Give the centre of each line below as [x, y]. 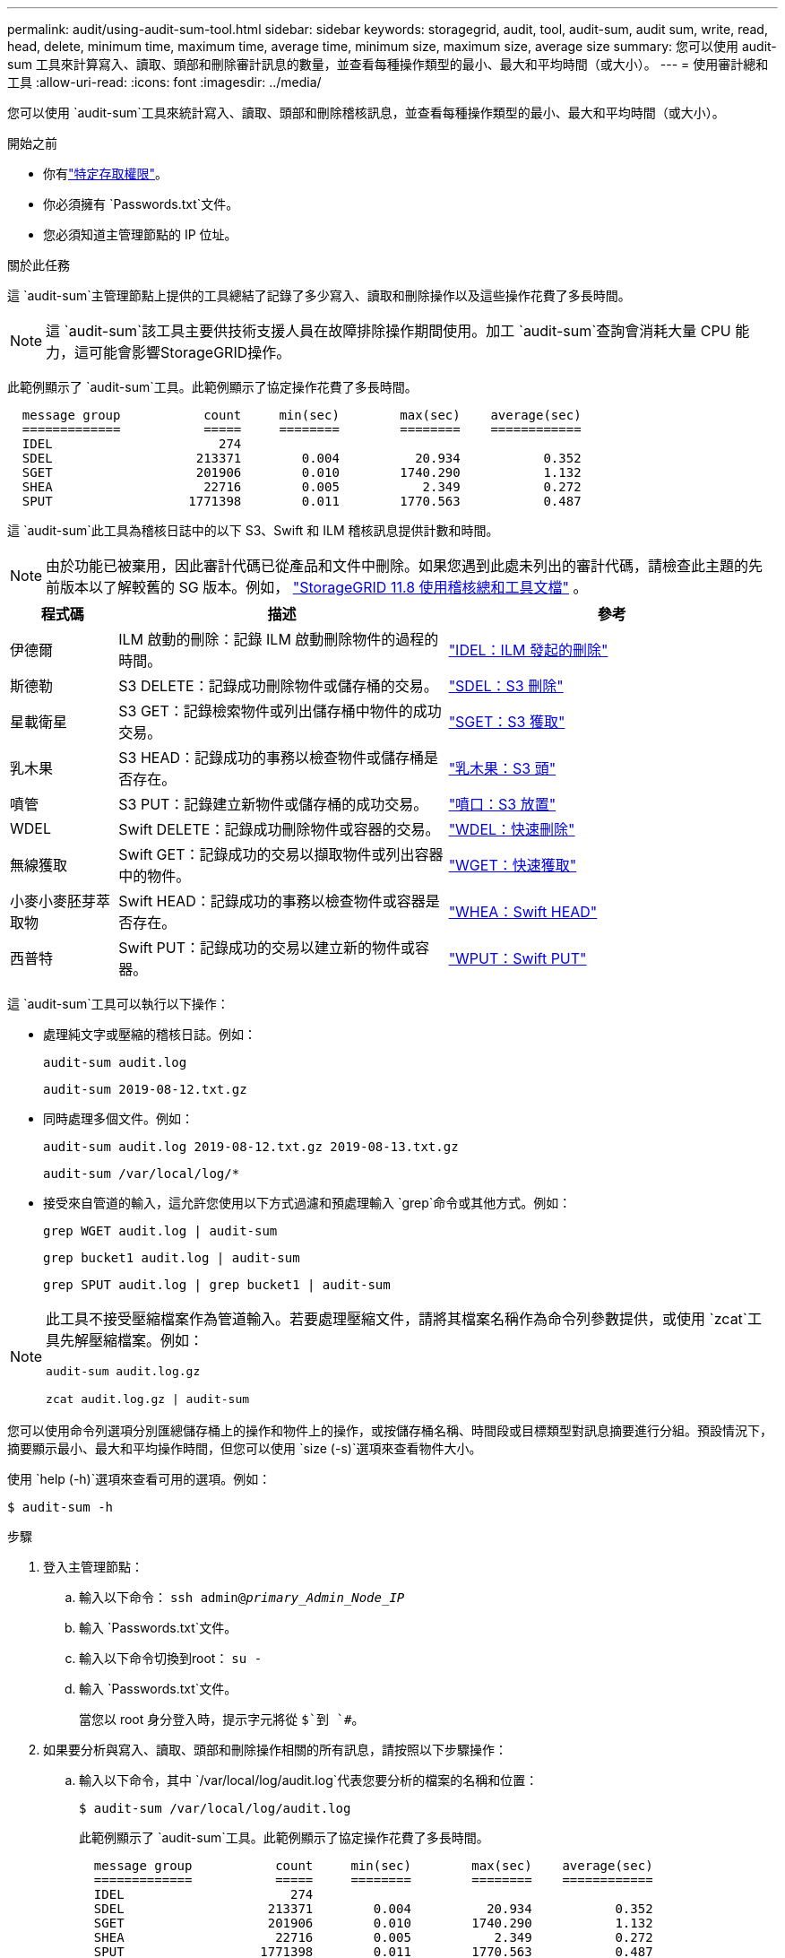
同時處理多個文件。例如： [118, 1118]
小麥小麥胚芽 [53, 901]
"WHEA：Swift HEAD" [523, 912]
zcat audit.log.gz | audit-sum [148, 1399]
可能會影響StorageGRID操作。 [190, 352]
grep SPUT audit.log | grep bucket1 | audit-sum [217, 1285]
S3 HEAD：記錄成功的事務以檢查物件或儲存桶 [272, 758]
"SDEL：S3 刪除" [506, 686]
